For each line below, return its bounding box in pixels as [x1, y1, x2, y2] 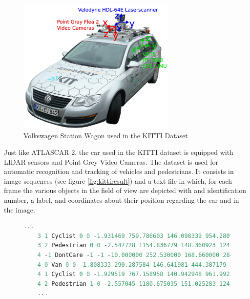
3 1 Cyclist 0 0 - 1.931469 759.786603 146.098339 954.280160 [37, 232, 241, 239]
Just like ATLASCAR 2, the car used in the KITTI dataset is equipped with [4, 147, 233, 157]
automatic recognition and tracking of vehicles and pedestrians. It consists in [4, 166, 234, 176]
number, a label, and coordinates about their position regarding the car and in [4, 194, 239, 205]
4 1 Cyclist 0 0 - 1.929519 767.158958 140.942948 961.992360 [37, 271, 241, 278]
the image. [4, 204, 35, 214]
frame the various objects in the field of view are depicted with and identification [4, 185, 247, 195]
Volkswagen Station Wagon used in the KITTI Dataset [23, 130, 188, 141]
